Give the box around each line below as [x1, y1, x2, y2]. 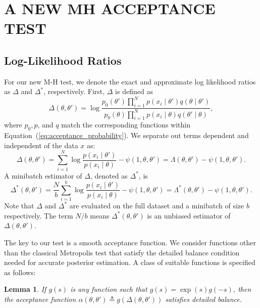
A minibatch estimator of [4, 170, 82, 181]
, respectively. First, [43, 86, 105, 97]
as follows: [4, 267, 36, 277]
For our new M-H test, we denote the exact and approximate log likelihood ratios [4, 76, 256, 86]
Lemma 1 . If [4, 284, 46, 294]
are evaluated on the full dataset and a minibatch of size [69, 200, 244, 211]
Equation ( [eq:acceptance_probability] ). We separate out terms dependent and [4, 130, 249, 141]
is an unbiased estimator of [147, 210, 231, 221]
